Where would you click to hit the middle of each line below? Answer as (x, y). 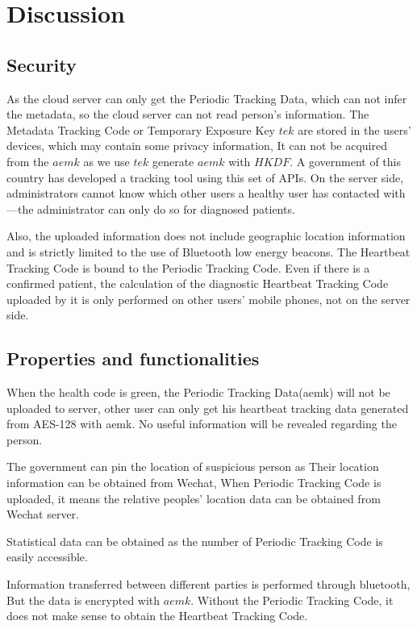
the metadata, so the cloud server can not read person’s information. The (188, 114)
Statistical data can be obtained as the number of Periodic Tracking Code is (195, 541)
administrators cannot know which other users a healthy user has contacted (193, 193)
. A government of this (345, 161)
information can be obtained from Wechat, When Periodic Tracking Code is (194, 483)
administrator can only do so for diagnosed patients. (166, 208)
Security (42, 64)
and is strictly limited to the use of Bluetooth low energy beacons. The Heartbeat (208, 251)
